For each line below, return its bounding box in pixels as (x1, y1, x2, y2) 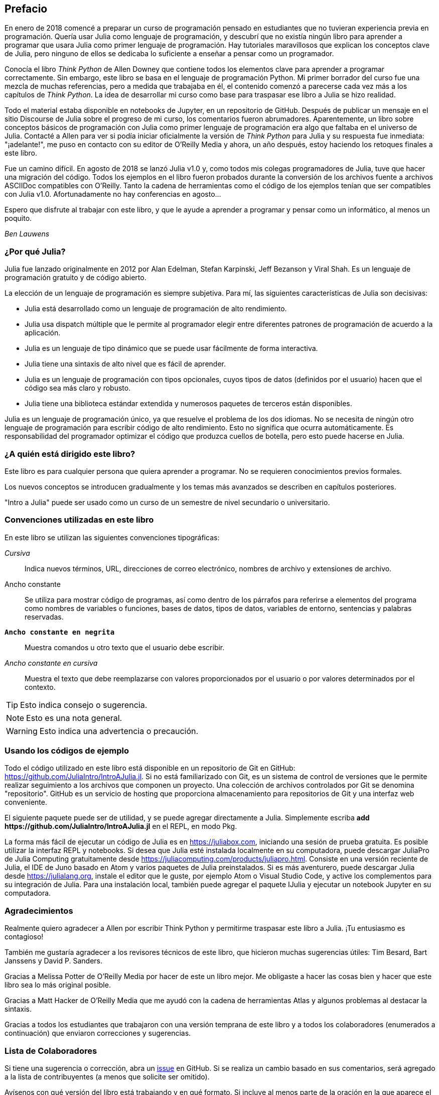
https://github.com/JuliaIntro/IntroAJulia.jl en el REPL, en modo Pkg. (5, 822, 237, 831)
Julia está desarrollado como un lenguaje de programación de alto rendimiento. (25, 304, 287, 313)
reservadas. (25, 612, 64, 621)
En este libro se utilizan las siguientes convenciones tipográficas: (5, 533, 220, 542)
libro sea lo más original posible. (5, 981, 111, 990)
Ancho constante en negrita (5, 628, 115, 636)
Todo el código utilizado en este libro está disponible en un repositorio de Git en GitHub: (5, 764, 296, 773)
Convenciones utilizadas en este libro (5, 515, 154, 525)
